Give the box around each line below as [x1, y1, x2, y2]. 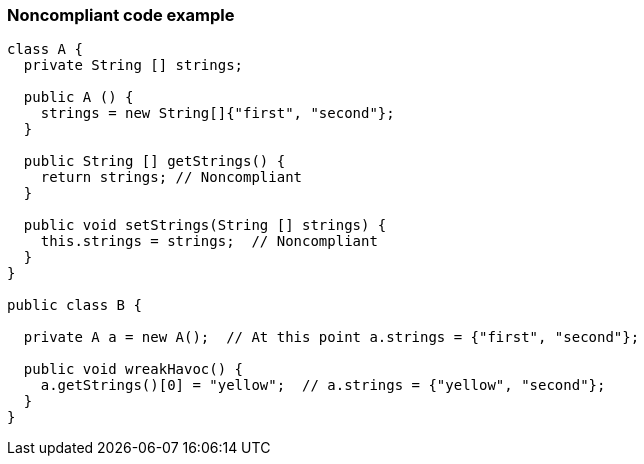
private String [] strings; [23, 57, 244, 74]
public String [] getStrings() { [23, 153, 286, 170]
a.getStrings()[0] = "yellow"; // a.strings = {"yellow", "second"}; [40, 377, 606, 394]
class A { [7, 41, 83, 58]
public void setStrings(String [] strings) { [23, 217, 387, 234]
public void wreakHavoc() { [23, 361, 244, 378]
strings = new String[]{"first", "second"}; [40, 105, 395, 122]
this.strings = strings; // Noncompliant [40, 233, 378, 250]
